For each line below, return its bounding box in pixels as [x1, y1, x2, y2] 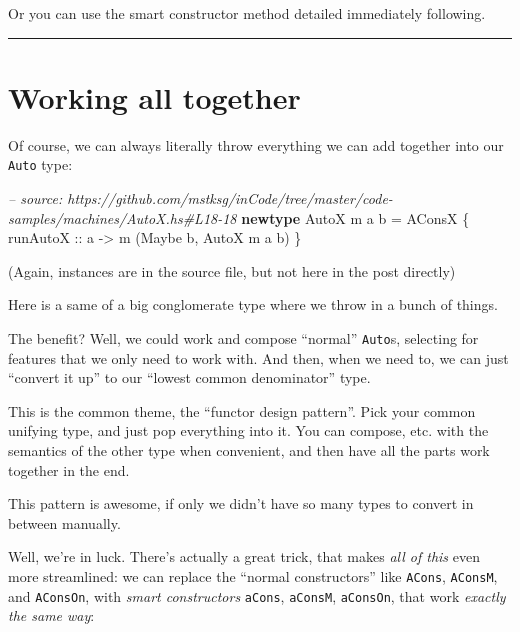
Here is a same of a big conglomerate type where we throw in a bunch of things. [8, 294, 498, 315]
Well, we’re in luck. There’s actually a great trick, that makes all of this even [8, 546, 480, 567]
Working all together [8, 76, 301, 117]
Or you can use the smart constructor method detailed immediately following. [8, 3, 486, 23]
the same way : [8, 605, 95, 626]
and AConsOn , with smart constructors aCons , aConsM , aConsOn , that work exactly [8, 585, 506, 606]
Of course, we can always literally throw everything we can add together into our [8, 134, 504, 155]
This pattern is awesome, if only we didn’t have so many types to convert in [8, 493, 474, 514]
